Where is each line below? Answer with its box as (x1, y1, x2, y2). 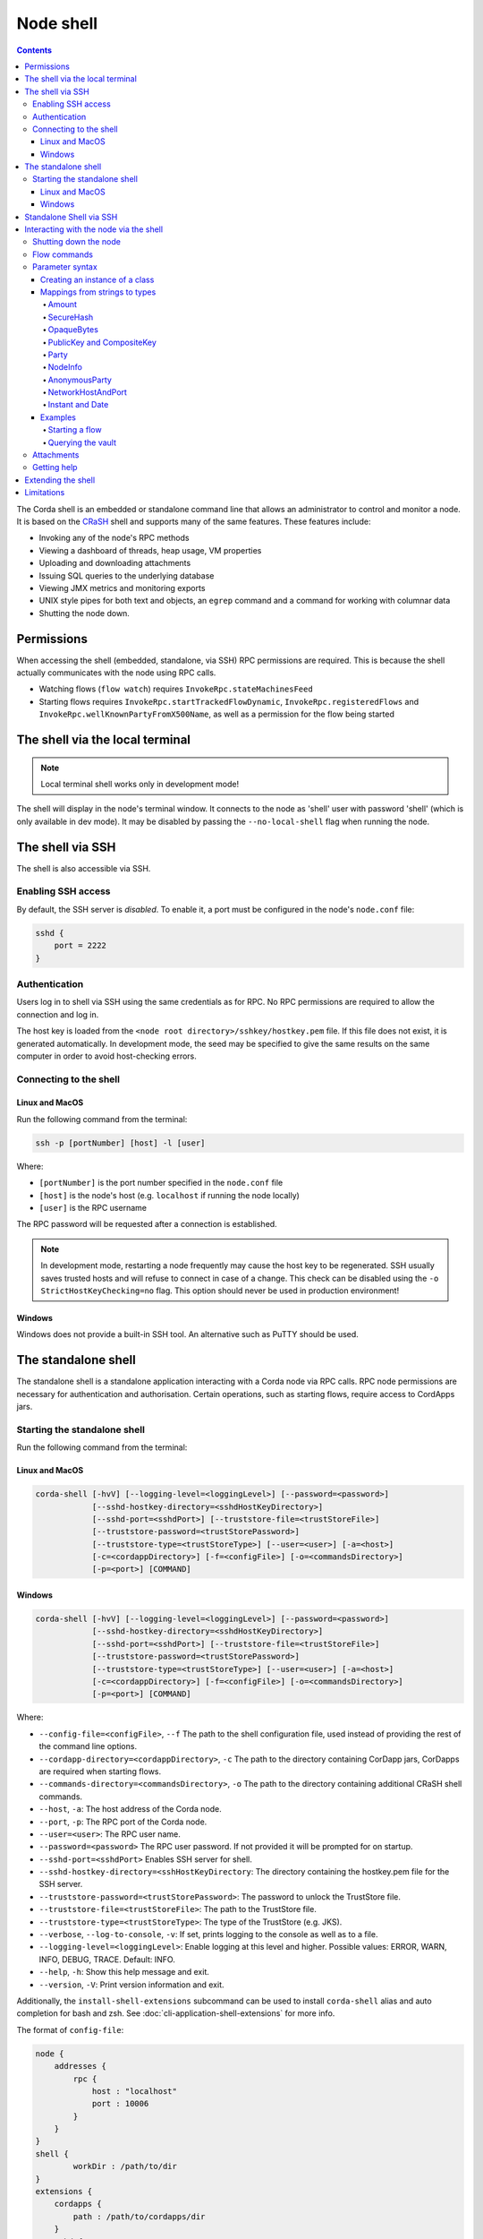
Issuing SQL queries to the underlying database (38, 570, 215, 581)
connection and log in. (16, 1008, 99, 1020)
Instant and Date (47, 399, 109, 410)
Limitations (24, 487, 65, 498)
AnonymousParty (47, 374, 112, 385)
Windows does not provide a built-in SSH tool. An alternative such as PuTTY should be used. (16, 1329, 360, 1340)
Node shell (16, 13, 98, 33)
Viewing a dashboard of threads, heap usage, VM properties (38, 545, 262, 555)
